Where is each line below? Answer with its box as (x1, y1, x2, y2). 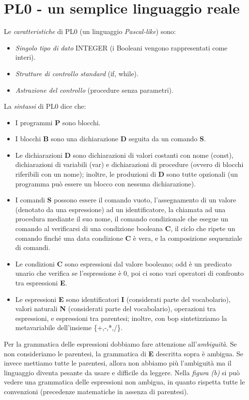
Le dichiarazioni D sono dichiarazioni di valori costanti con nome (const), (15, 150, 233, 160)
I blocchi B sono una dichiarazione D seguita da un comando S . (15, 133, 206, 144)
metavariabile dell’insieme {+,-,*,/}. (15, 322, 123, 333)
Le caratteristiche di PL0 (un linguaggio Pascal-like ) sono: (4, 26, 176, 36)
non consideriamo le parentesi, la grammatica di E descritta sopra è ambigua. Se (4, 348, 244, 358)
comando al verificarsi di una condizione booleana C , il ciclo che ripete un (15, 223, 235, 233)
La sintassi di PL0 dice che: (4, 101, 86, 111)
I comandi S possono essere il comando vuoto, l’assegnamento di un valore (15, 195, 236, 205)
